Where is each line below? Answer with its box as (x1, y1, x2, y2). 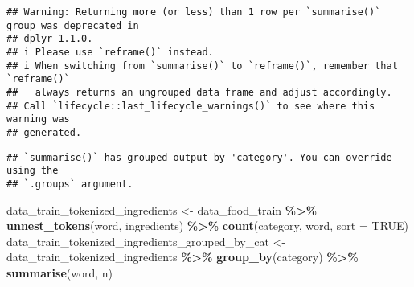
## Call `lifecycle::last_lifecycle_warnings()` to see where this (6, 100, 375, 112)
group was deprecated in (6, 19, 139, 31)
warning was (6, 113, 70, 125)
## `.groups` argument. (6, 178, 133, 190)
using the (6, 165, 59, 177)
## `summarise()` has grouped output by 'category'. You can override (6, 151, 392, 163)
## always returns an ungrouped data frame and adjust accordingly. (6, 86, 392, 98)
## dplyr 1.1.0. (6, 33, 93, 45)
